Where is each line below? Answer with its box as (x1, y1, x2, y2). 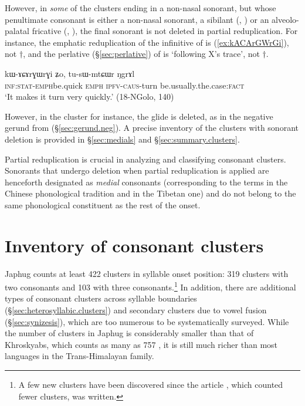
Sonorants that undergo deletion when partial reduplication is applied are (5, 164, 269, 177)
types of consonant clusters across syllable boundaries (5, 292, 197, 304)
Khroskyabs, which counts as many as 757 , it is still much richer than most (5, 338, 278, 350)
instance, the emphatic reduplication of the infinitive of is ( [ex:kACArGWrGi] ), (5, 36, 289, 48)
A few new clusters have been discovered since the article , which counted (18, 378, 283, 391)
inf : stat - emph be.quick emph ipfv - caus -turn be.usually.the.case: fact (5, 79, 245, 91)
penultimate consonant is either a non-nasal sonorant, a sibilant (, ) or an (5, 13, 269, 25)
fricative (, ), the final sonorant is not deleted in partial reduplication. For (32, 25, 298, 37)
